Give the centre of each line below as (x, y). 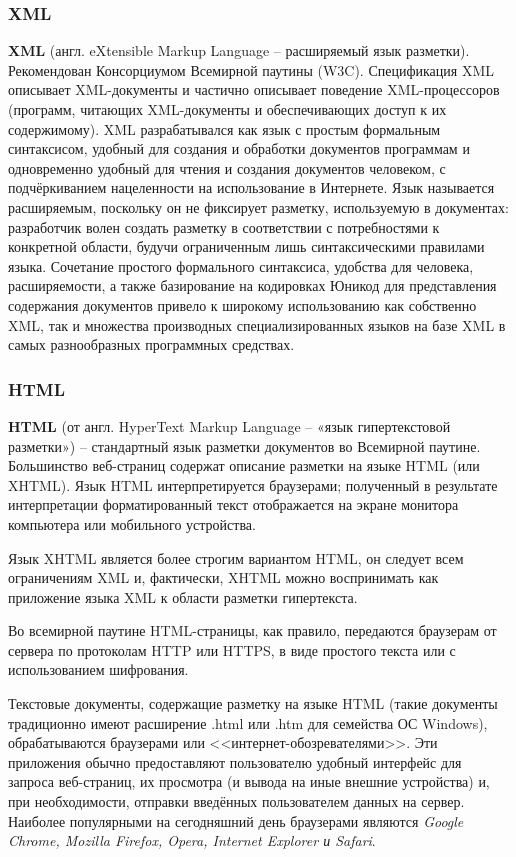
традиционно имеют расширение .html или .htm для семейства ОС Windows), (248, 722)
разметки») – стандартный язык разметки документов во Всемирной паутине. (244, 445)
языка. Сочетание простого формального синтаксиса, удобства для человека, (241, 265)
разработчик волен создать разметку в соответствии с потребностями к (224, 226)
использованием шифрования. (98, 669)
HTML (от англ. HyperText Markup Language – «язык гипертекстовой (229, 425)
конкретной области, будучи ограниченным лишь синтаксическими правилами (246, 246)
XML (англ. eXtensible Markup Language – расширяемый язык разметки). (239, 50)
